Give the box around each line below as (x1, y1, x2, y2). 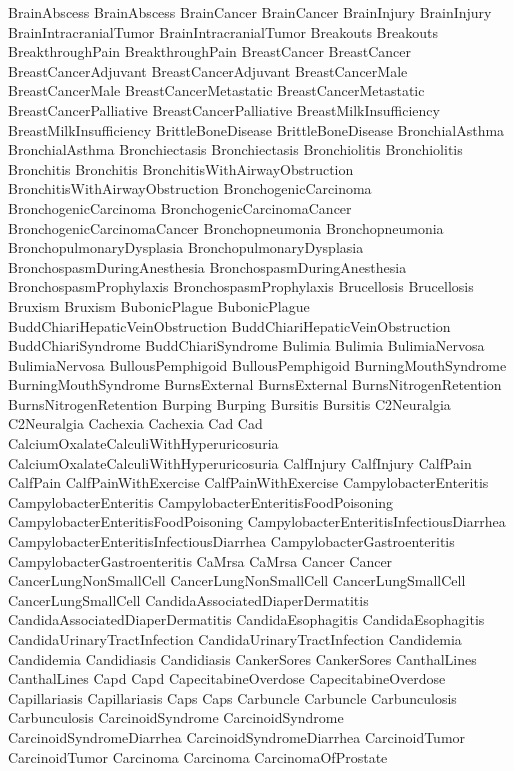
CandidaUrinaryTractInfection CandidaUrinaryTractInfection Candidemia (8, 629, 462, 649)
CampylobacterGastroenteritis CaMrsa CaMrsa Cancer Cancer (8, 550, 393, 571)
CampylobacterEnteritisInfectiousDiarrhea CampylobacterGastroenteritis (8, 531, 455, 552)
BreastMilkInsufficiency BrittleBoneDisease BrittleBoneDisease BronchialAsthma (8, 119, 505, 140)
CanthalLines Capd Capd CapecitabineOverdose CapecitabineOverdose (8, 668, 446, 689)
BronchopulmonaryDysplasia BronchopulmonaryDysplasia (8, 237, 364, 258)
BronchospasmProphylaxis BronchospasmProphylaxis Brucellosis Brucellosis (8, 276, 474, 297)
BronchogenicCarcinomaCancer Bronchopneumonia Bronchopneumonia (8, 217, 444, 238)
